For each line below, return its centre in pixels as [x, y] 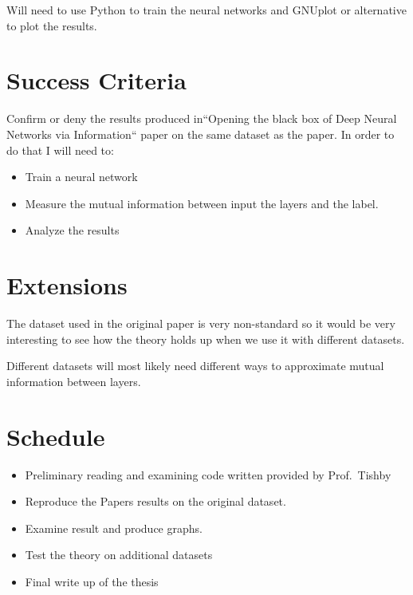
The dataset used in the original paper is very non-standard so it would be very [201, 323]
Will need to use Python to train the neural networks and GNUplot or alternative [206, 10]
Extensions [67, 285]
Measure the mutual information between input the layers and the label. [202, 203]
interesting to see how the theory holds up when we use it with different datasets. [206, 339]
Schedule [56, 436]
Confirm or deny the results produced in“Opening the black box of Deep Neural [202, 118]
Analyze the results [72, 230]
